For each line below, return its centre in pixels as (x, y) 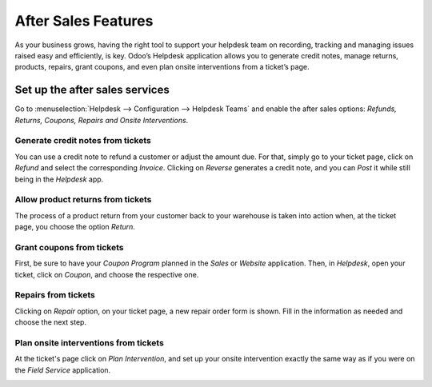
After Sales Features (84, 21)
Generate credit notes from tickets (83, 141)
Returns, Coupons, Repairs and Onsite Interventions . (102, 120)
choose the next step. (51, 322)
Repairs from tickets (55, 295)
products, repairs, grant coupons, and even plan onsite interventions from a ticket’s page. (162, 67)
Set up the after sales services (92, 90)
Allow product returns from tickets (83, 200)
